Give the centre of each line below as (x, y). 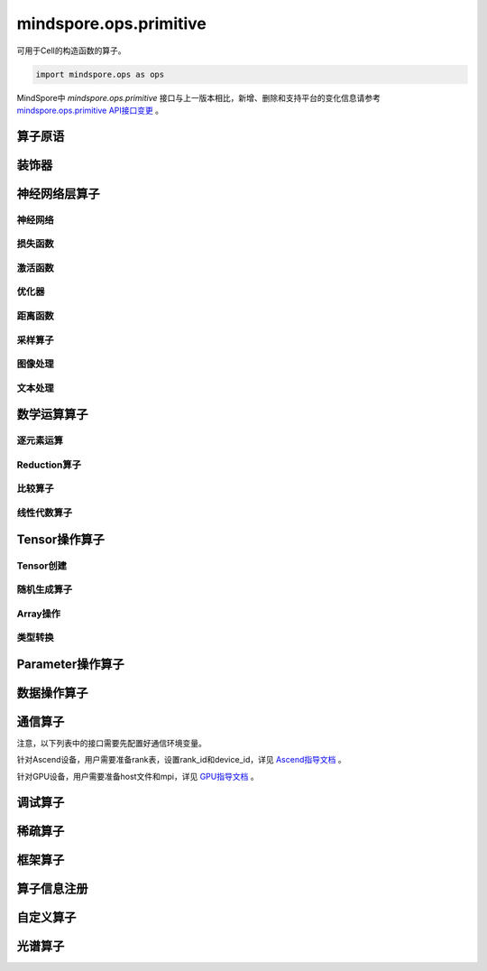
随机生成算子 (45, 589)
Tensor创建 (42, 566)
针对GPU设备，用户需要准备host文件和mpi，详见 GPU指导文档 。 (138, 776)
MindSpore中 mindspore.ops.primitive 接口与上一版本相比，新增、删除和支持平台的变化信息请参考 (199, 97)
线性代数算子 (45, 513)
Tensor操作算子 (61, 539)
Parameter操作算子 (71, 664)
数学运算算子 (52, 415)
